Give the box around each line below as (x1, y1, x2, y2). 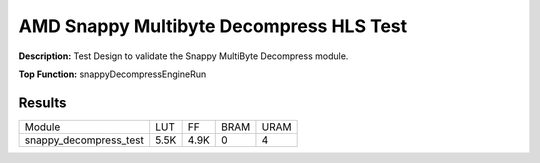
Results (18, 94, 67, 111)
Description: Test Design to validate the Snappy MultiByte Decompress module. (18, 50, 349, 62)
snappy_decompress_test (24, 133, 144, 147)
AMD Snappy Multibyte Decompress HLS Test (18, 15, 408, 37)
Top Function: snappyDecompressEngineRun (18, 68, 207, 80)
